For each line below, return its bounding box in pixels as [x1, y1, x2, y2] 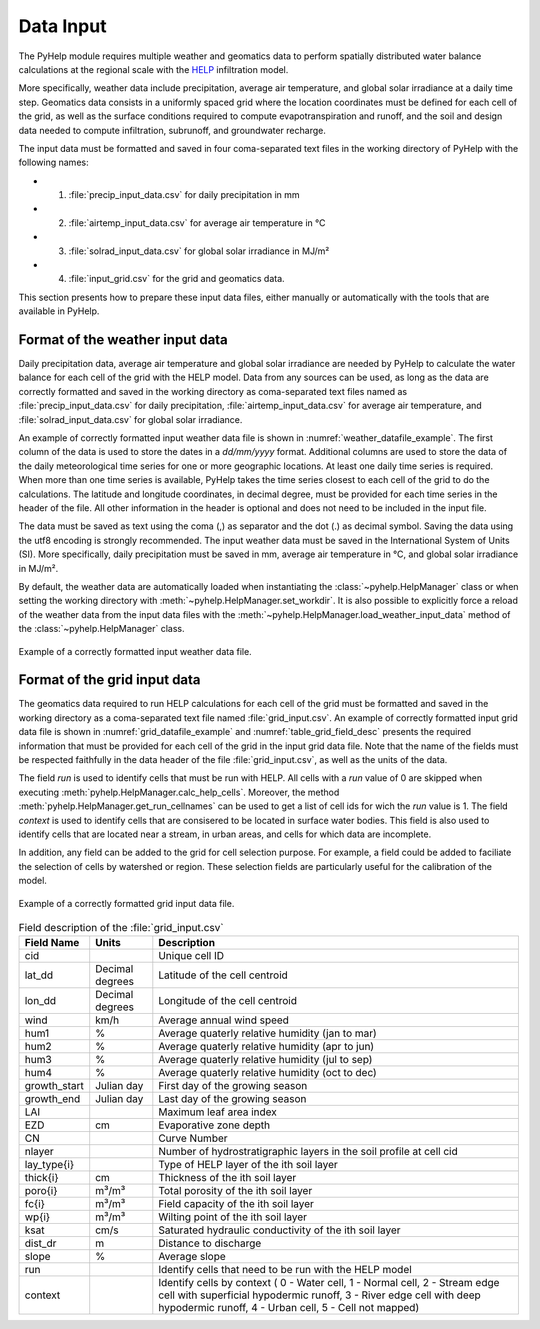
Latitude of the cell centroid [158, 968, 289, 982]
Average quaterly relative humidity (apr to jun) [158, 1040, 375, 1054]
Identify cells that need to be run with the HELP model [158, 1263, 412, 1277]
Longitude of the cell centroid [158, 994, 297, 1008]
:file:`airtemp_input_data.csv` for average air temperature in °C [68, 216, 326, 229]
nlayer [24, 1145, 54, 1159]
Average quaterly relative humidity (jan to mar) [158, 1026, 377, 1040]
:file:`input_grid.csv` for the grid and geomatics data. [68, 273, 285, 285]
